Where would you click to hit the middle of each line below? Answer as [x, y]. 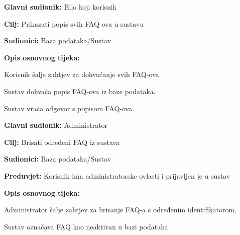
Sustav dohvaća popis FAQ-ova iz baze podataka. [80, 91]
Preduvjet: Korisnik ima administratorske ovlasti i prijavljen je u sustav [117, 175]
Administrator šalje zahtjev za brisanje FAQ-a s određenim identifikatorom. [121, 210]
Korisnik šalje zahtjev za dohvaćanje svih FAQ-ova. [83, 74]
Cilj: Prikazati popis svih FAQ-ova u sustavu [74, 23]
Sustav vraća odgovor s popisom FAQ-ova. [69, 108]
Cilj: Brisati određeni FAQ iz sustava [62, 142]
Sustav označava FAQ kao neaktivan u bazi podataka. [87, 226]
